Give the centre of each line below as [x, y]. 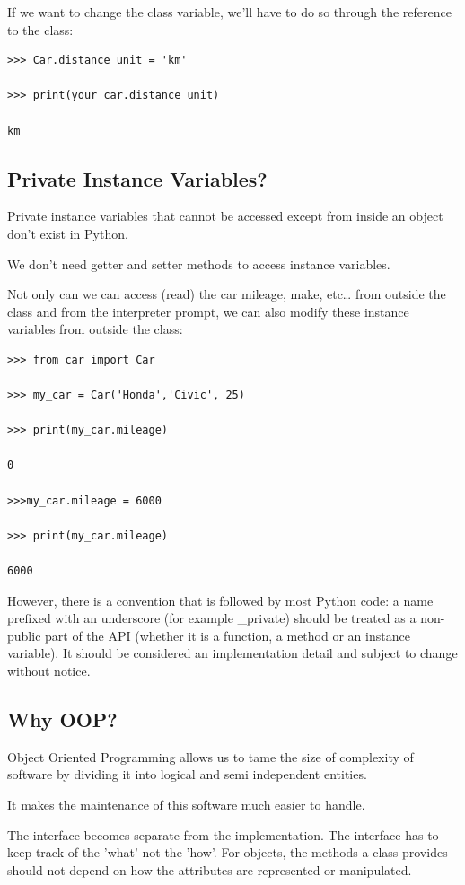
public [24, 635]
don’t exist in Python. [68, 233]
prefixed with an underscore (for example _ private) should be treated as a [212, 618]
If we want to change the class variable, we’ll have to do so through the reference [229, 12]
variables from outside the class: [95, 329]
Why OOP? [62, 719]
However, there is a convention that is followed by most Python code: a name [220, 600]
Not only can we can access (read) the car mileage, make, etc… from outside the [227, 294]
